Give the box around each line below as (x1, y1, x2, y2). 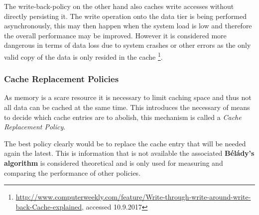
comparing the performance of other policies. (4, 167, 141, 178)
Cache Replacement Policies (4, 73, 119, 85)
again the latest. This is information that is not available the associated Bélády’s (4, 148, 255, 158)
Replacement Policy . (4, 121, 66, 132)
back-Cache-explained (15, 201, 82, 212)
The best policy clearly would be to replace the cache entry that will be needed (4, 138, 246, 148)
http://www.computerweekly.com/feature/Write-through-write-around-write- (15, 192, 251, 202)
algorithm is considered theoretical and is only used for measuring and (4, 158, 223, 168)
